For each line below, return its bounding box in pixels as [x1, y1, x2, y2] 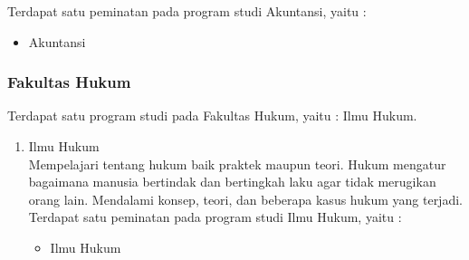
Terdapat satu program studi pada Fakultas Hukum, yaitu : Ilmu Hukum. [7, 106, 417, 125]
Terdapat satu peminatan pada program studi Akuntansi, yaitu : [7, 2, 367, 20]
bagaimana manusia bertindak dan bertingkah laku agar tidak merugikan [28, 172, 436, 191]
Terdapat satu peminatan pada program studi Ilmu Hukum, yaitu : [28, 207, 402, 226]
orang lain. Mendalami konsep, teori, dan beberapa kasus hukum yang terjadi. [28, 189, 463, 208]
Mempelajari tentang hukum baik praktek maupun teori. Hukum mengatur [28, 154, 446, 173]
